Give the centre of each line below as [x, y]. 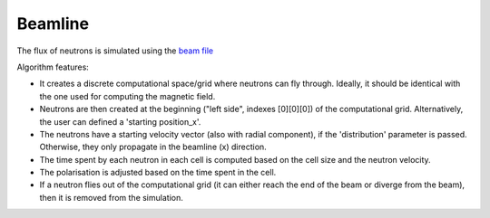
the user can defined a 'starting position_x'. [120, 121]
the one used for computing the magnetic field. [127, 96]
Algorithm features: [53, 67]
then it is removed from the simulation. [111, 197]
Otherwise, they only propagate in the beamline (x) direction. [153, 147]
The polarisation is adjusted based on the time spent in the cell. [158, 173]
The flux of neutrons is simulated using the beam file [115, 51]
